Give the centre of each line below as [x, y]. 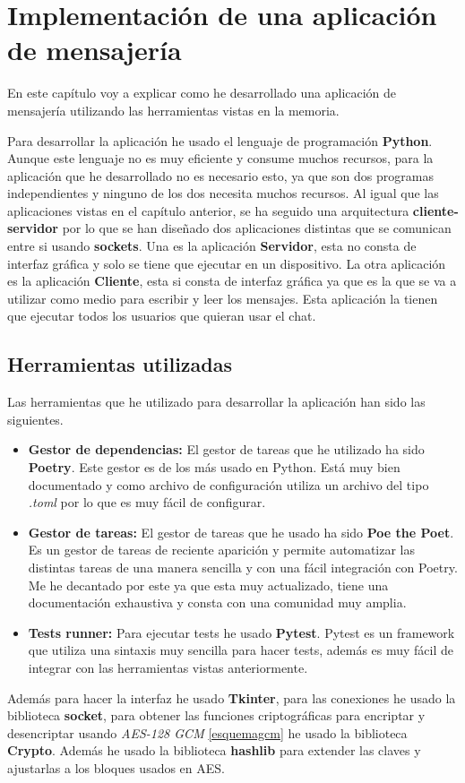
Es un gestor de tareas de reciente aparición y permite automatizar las [221, 550]
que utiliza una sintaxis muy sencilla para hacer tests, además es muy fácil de [241, 650]
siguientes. [35, 419]
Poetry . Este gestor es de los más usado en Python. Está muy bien [214, 467]
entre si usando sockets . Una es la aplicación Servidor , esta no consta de [212, 246]
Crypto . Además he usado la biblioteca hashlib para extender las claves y [214, 750]
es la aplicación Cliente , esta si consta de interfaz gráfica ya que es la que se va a [232, 281]
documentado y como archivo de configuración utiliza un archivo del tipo [228, 484]
